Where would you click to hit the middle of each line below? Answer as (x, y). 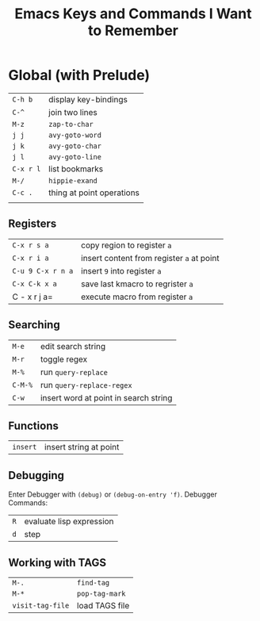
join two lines (73, 112)
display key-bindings (88, 99)
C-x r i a (31, 258)
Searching (34, 325)
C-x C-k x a (35, 284)
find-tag (93, 583)
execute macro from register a (137, 297)
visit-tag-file (41, 606)
